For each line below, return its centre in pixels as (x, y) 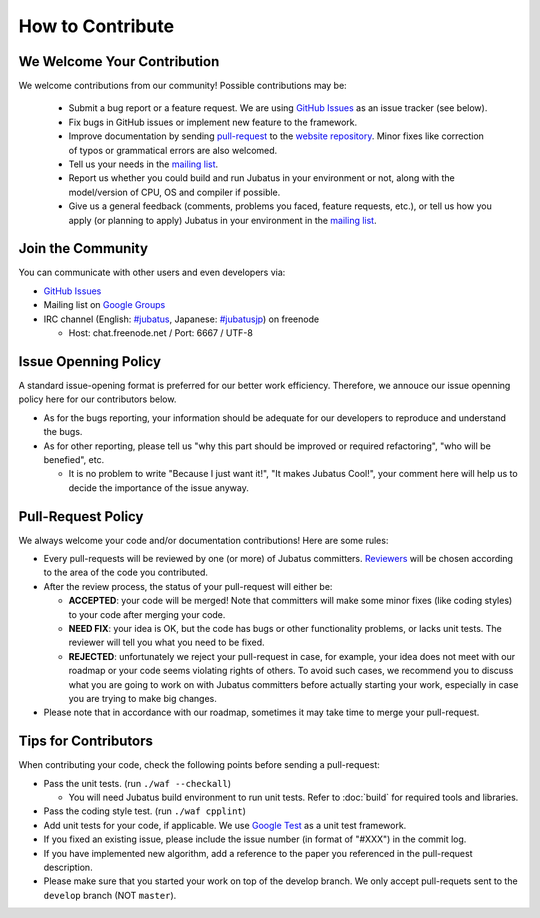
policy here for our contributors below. (97, 399)
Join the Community (83, 248)
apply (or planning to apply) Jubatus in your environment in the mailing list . (222, 220)
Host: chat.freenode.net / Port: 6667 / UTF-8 (161, 333)
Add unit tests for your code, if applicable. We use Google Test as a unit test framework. (225, 825)
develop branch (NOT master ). (110, 895)
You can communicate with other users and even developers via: (152, 272)
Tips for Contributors (86, 741)
